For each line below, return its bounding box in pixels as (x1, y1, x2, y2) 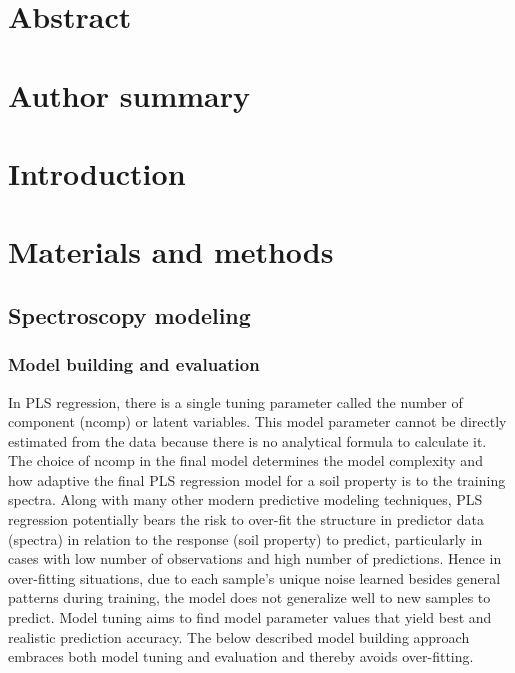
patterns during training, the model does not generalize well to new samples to (8, 587, 491, 608)
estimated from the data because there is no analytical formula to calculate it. (8, 430, 487, 451)
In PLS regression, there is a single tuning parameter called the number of (8, 391, 463, 412)
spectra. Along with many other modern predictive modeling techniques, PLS (8, 489, 483, 510)
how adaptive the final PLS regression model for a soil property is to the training (8, 469, 506, 490)
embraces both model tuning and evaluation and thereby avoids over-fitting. (8, 646, 474, 667)
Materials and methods (8, 231, 334, 272)
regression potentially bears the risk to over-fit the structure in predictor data (8, 509, 484, 530)
